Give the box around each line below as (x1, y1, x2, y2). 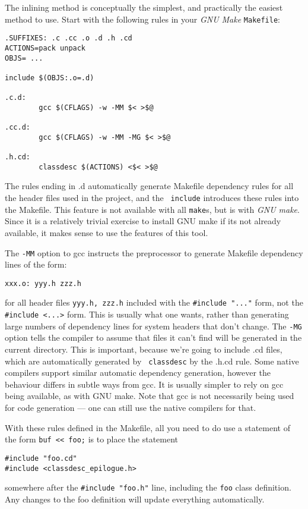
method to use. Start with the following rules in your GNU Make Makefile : (5, 12, 281, 25)
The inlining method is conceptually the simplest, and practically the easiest (5, 1, 283, 13)
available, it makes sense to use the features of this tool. (5, 226, 208, 238)
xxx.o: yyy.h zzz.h (5, 279, 81, 288)
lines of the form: (5, 258, 67, 271)
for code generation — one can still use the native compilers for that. (5, 401, 256, 414)
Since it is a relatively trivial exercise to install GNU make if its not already (5, 215, 281, 227)
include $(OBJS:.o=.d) (5, 73, 94, 82)
